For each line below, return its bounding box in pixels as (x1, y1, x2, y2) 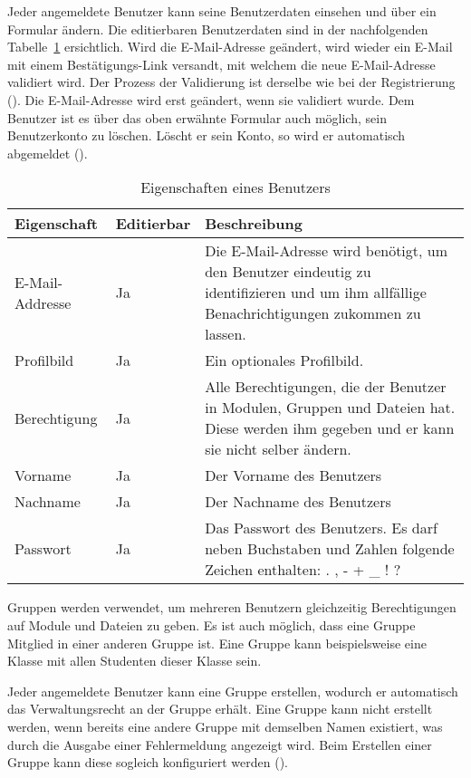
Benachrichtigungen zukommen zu (205, 303, 421, 324)
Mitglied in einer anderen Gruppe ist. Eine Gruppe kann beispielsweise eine (7, 633, 427, 652)
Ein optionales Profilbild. (205, 350, 364, 371)
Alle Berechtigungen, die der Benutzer (205, 376, 447, 398)
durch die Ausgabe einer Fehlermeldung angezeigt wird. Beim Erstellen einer (7, 735, 432, 754)
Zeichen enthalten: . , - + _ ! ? (205, 559, 401, 581)
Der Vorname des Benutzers (205, 465, 382, 486)
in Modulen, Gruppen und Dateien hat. (205, 397, 456, 418)
